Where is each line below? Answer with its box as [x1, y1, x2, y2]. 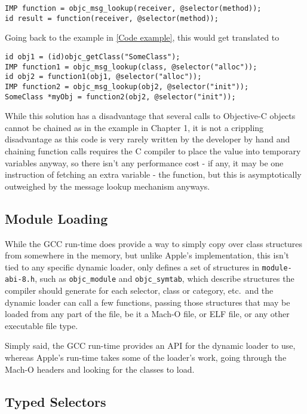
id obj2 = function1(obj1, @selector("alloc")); [5, 72, 202, 81]
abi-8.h [5, 275, 35, 284]
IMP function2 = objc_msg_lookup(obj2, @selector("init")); [5, 82, 249, 91]
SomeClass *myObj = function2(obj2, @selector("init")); [5, 92, 236, 101]
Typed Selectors [5, 392, 106, 410]
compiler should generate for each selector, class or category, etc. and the [5, 284, 274, 297]
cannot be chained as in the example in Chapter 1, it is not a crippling [5, 121, 264, 133]
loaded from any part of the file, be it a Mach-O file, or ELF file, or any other [5, 308, 290, 320]
